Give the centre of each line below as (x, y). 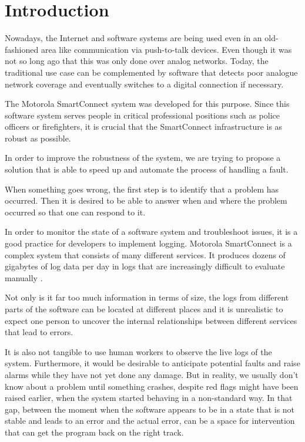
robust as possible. (38, 138)
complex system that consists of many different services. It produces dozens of (145, 254)
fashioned (22, 49)
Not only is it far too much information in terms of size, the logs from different (147, 297)
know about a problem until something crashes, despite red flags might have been (152, 386)
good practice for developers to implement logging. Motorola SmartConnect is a (148, 243)
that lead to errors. (39, 332)
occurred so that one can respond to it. (75, 212)
